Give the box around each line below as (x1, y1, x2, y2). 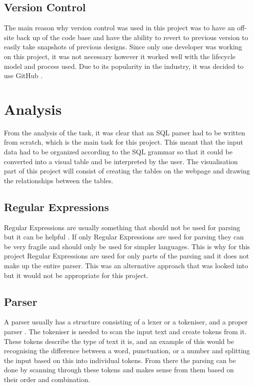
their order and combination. (4, 374, 90, 384)
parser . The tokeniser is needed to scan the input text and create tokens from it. (4, 326, 247, 337)
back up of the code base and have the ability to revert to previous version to (16, 32, 248, 42)
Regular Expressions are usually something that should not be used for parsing (4, 222, 240, 232)
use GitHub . (4, 70, 43, 81)
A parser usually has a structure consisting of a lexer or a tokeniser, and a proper (4, 317, 248, 327)
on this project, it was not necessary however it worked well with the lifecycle (4, 51, 236, 61)
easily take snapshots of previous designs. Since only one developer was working (4, 42, 242, 52)
